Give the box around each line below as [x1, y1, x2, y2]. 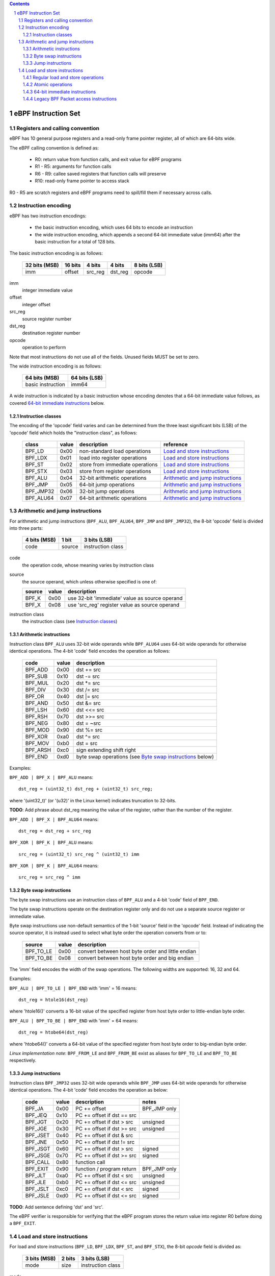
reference [163, 440, 188, 448]
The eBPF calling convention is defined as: [9, 144, 99, 151]
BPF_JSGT [25, 1145, 50, 1152]
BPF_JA [25, 1105, 44, 1112]
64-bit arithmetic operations [79, 494, 147, 501]
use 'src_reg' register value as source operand [68, 601, 180, 608]
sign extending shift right [76, 746, 136, 753]
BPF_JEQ [25, 1112, 47, 1119]
